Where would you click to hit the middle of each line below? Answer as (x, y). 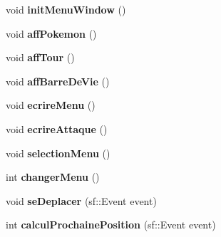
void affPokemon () (51, 33)
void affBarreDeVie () (58, 81)
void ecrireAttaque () (57, 128)
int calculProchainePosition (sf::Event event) (111, 225)
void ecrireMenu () (51, 105)
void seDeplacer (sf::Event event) (81, 200)
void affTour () (40, 57)
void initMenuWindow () (66, 9)
